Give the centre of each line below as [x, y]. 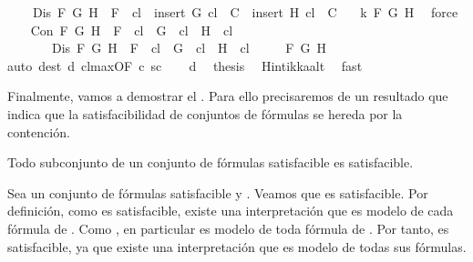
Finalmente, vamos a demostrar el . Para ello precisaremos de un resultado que [228, 96]
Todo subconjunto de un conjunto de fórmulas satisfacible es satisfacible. [211, 162]
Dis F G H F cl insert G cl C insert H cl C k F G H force [245, 12]
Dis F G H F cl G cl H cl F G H [189, 48]
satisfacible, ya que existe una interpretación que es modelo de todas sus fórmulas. [237, 246]
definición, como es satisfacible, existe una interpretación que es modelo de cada [231, 211]
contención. [39, 131]
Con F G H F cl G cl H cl [132, 30]
